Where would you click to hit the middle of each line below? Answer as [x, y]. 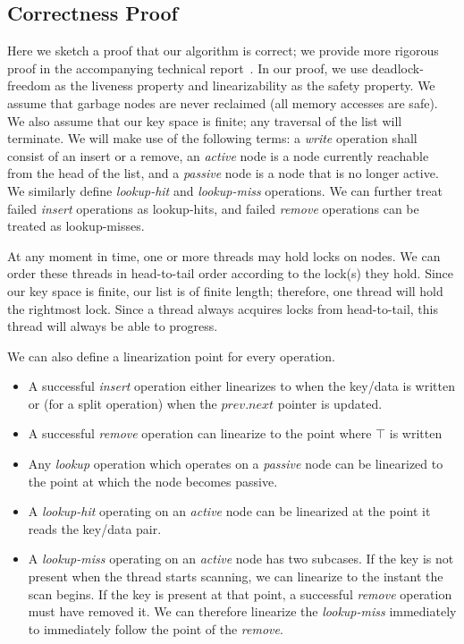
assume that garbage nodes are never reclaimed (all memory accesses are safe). [223, 102]
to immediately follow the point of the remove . [156, 628]
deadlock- [397, 68]
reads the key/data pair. [95, 528]
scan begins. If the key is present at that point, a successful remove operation [240, 593]
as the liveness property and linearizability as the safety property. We [245, 85]
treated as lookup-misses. [76, 226]
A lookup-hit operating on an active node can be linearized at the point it [229, 511]
